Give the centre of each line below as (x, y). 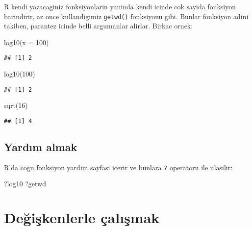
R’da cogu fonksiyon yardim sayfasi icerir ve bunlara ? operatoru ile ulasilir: (118, 167)
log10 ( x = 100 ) (26, 42)
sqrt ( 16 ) (16, 105)
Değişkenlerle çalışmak (82, 217)
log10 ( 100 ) (20, 74)
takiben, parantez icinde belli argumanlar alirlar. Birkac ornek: (99, 26)
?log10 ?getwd (25, 184)
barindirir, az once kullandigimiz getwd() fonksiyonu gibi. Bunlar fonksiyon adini (126, 16)
